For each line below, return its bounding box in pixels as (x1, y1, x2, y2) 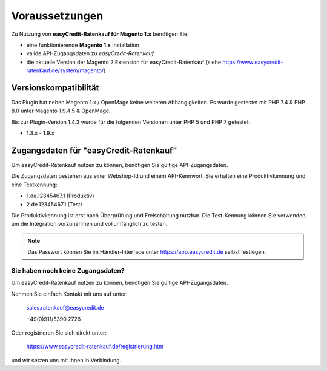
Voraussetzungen (11, 9, 104, 22)
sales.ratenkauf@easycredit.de (26, 304, 104, 311)
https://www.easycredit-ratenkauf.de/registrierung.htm (26, 343, 163, 350)
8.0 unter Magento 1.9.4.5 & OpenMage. (11, 107, 111, 115)
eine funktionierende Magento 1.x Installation (26, 41, 139, 49)
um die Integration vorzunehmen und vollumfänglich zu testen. (11, 220, 168, 228)
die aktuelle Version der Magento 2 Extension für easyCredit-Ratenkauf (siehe (26, 58, 221, 66)
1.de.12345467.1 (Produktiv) (26, 192, 94, 200)
